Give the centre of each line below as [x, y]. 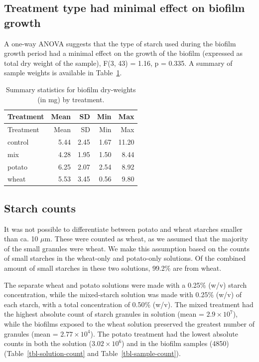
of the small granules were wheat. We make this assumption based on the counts [127, 248]
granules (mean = [31, 333]
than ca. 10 [21, 239]
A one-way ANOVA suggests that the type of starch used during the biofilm [120, 43]
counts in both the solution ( [48, 343]
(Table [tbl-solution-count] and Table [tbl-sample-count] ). [92, 353]
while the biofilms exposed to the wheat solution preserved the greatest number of [129, 324]
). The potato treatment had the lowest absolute [164, 333]
